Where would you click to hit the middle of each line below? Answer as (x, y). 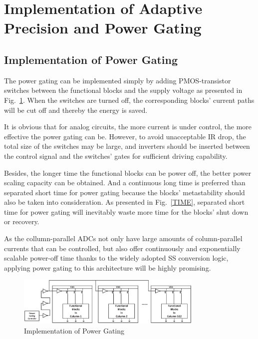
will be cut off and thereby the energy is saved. (76, 110)
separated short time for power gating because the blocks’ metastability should (125, 192)
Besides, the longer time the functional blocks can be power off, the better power (128, 172)
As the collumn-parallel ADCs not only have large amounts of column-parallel (123, 238)
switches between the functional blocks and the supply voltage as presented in (123, 90)
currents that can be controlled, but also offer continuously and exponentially (122, 248)
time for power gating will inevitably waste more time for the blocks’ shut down (126, 211)
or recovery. (22, 221)
